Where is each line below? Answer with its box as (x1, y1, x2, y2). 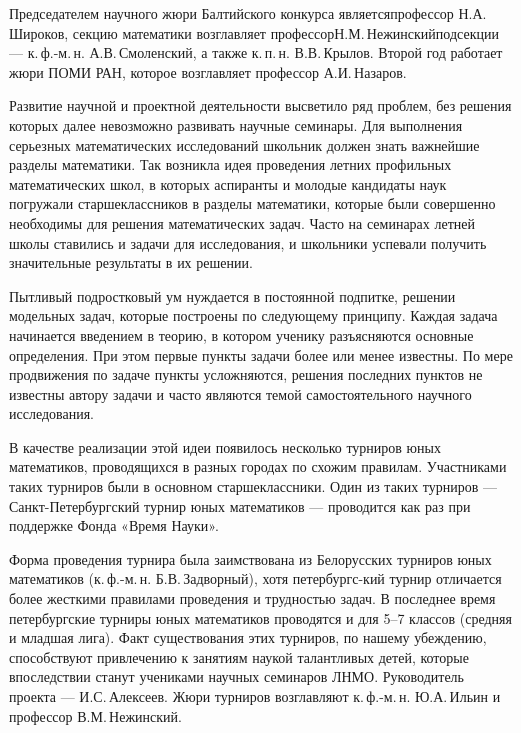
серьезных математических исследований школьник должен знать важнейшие (9, 134, 480, 155)
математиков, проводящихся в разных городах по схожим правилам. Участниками (9, 456, 507, 477)
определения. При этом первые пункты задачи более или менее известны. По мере (9, 344, 513, 365)
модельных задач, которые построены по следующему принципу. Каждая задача (9, 305, 498, 326)
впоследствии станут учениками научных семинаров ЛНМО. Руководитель (9, 666, 464, 687)
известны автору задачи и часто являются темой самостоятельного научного (9, 383, 472, 404)
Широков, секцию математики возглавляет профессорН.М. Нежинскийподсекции (9, 22, 499, 43)
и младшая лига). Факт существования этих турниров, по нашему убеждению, (9, 627, 487, 648)
